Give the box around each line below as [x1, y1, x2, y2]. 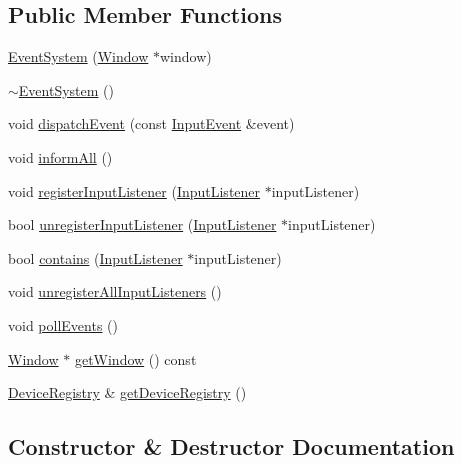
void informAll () [8, 146, 113, 167]
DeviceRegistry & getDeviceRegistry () [8, 382, 247, 403]
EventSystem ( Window [8, 46, 149, 67]
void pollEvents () [8, 314, 118, 335]
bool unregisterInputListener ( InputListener [8, 214, 277, 235]
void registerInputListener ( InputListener [8, 180, 261, 201]
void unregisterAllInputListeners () [8, 281, 222, 302]
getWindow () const [74, 348, 197, 369]
